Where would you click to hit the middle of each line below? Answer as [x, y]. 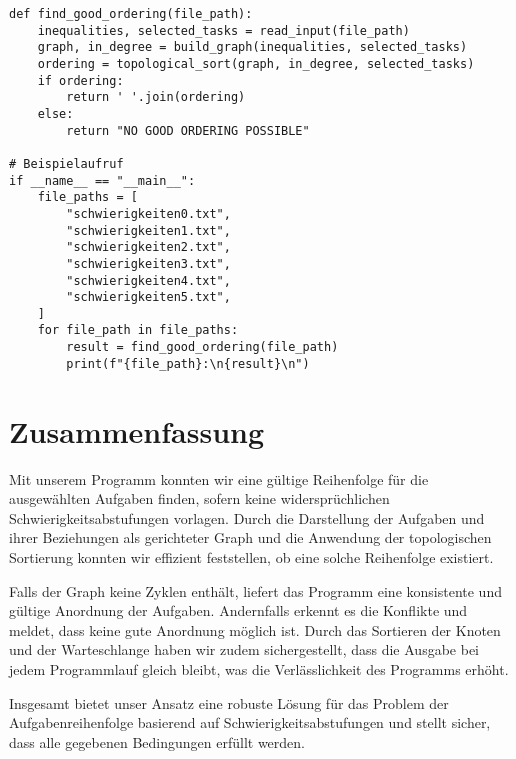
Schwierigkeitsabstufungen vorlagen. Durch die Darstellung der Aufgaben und [247, 517]
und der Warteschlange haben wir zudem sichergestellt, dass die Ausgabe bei [244, 649]
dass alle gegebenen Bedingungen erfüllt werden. [157, 741]
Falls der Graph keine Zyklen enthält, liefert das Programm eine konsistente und [255, 590]
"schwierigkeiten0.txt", [148, 213]
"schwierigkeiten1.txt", [148, 230]
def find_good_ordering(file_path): [131, 14]
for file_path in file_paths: [138, 330]
